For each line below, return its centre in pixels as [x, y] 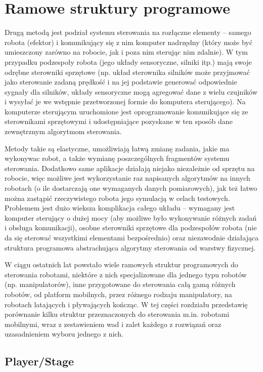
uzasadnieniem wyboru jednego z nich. [64, 334]
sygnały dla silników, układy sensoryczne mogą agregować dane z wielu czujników [131, 91]
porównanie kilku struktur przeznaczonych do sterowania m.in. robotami [117, 314]
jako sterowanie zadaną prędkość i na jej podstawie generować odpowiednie [121, 82]
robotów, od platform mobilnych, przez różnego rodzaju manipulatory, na [118, 294]
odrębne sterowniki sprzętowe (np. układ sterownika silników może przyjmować [127, 72]
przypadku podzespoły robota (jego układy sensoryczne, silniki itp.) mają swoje [128, 61]
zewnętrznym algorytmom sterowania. [63, 131]
